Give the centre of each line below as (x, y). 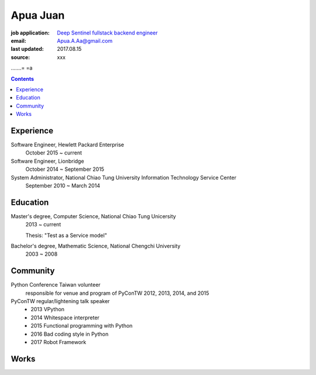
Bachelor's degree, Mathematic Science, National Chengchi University (96, 246)
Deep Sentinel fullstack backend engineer (107, 33)
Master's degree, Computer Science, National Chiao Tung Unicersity (93, 216)
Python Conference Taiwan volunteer (56, 285)
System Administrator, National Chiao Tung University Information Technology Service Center (123, 177)
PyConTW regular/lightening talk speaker (60, 301)
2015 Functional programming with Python (82, 326)
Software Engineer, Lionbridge (47, 161)
